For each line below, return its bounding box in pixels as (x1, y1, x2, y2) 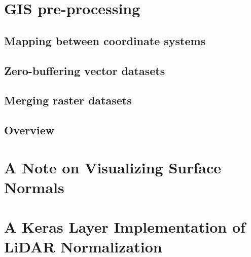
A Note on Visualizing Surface (4, 157, 222, 177)
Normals (4, 176, 64, 197)
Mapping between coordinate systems (4, 32, 206, 48)
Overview (4, 122, 55, 138)
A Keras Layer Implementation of (4, 216, 245, 237)
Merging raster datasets (4, 92, 132, 108)
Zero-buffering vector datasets (4, 62, 165, 78)
